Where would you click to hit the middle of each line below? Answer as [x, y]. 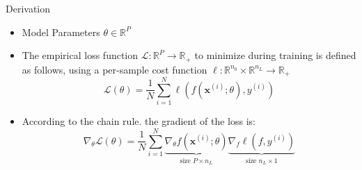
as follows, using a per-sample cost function [115, 69]
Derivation [28, 8]
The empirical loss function [80, 55]
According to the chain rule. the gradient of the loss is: [139, 121]
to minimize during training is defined [275, 55]
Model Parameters [61, 32]
